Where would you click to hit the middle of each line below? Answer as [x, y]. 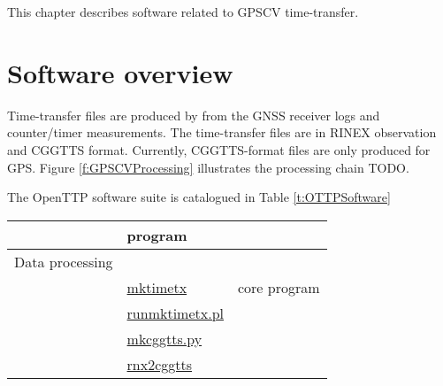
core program [279, 287]
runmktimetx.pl [175, 313]
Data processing [64, 261]
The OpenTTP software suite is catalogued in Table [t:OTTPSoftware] [199, 197]
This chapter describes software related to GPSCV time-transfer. [183, 12]
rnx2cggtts [160, 364]
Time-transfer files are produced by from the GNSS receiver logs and [194, 115]
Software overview [120, 72]
